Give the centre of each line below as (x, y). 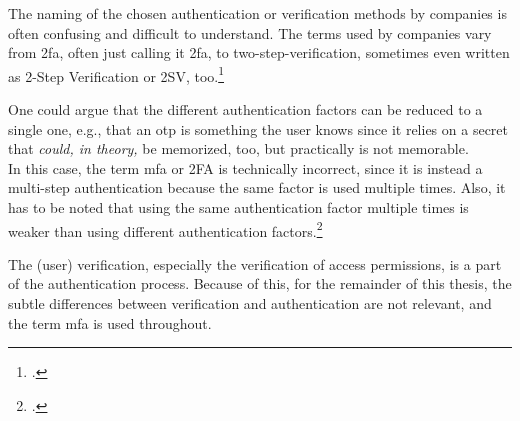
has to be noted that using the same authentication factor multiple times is (238, 207)
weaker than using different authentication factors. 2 (165, 229)
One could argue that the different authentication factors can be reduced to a (245, 109)
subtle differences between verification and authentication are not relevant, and (250, 303)
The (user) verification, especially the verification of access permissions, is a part (255, 263)
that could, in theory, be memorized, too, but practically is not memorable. (238, 148)
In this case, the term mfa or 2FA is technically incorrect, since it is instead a (245, 167)
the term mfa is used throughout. (110, 322)
